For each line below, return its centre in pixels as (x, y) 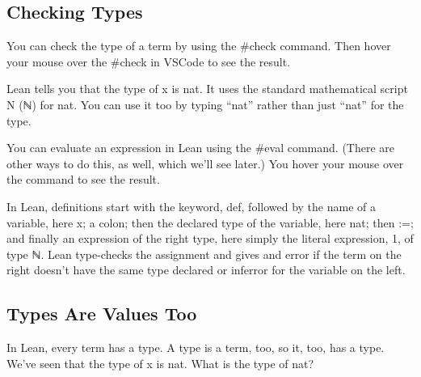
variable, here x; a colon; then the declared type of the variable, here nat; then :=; (210, 222)
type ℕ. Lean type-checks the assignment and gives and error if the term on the (204, 254)
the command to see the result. (83, 179)
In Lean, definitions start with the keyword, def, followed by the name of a (191, 206)
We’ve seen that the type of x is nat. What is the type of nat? (160, 363)
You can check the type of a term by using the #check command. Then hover (199, 46)
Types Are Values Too (102, 313)
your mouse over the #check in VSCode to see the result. (149, 61)
